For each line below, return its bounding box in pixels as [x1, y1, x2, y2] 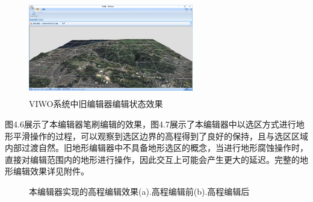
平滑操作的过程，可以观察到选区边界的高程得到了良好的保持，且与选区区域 [13, 129, 308, 142]
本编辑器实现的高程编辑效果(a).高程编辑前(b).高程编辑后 [29, 185, 250, 197]
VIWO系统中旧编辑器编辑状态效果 [29, 97, 163, 110]
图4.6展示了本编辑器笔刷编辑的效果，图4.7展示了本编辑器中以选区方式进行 [5, 117, 296, 130]
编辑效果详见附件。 [13, 165, 89, 177]
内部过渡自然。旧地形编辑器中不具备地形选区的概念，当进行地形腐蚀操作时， [5, 141, 308, 154]
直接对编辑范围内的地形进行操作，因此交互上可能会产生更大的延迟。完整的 [5, 153, 300, 165]
